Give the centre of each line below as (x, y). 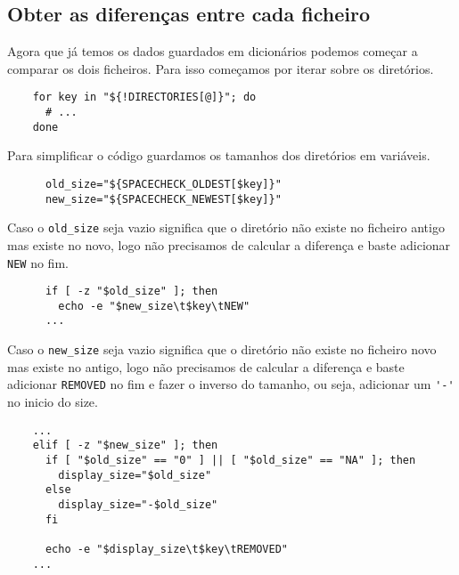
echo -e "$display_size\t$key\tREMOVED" (166, 549)
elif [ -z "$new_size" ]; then (125, 445)
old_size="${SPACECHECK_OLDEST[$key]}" (163, 184)
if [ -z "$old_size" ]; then (131, 292)
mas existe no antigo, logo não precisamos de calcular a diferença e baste (206, 366)
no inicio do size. (53, 402)
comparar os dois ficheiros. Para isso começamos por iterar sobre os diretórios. (221, 68)
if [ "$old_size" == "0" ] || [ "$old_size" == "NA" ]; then (230, 460)
